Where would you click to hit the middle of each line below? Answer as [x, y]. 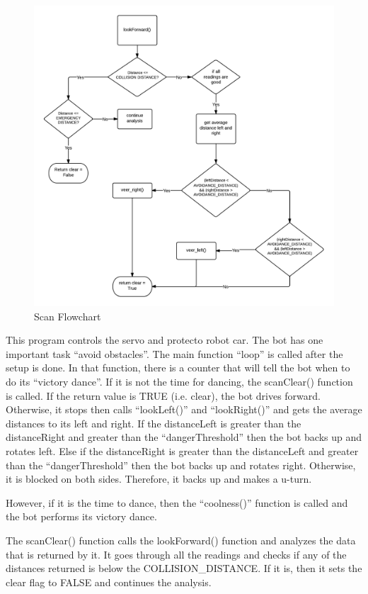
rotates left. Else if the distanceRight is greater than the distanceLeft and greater [182, 450]
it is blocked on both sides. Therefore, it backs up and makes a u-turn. [159, 479]
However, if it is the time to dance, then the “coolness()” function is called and [177, 502]
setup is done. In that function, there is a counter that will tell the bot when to [178, 368]
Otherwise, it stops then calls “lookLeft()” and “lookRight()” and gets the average [184, 409]
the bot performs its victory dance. [81, 516]
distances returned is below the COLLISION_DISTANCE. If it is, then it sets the [184, 568]
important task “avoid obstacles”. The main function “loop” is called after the [174, 353]
